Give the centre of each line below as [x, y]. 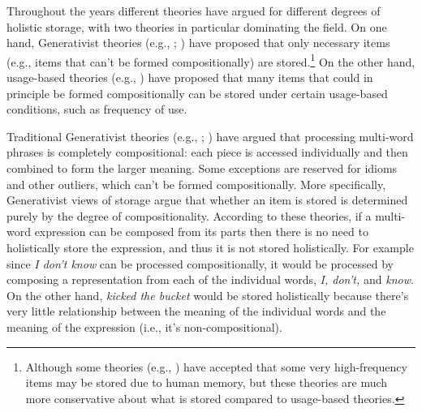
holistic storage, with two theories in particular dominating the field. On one [197, 26]
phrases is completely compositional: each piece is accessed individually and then [207, 152]
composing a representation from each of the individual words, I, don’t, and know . [210, 279]
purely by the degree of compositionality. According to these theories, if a [189, 215]
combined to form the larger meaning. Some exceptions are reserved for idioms [202, 168]
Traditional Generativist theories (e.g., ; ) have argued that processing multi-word [210, 136]
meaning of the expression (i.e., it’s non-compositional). [144, 326]
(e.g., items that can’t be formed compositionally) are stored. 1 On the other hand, [211, 60]
